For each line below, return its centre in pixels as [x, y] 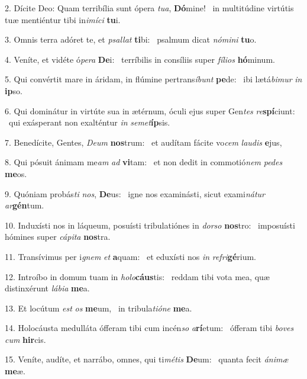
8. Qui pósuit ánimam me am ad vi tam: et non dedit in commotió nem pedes [144, 162]
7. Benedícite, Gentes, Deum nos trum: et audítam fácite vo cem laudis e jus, [143, 142]
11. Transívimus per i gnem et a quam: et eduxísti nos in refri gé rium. [131, 256]
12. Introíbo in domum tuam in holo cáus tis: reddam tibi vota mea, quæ [137, 276]
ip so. [14, 90]
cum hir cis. [25, 339]
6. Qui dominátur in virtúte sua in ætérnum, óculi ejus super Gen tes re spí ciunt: [150, 110]
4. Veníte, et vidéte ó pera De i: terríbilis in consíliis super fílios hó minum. [140, 59]
